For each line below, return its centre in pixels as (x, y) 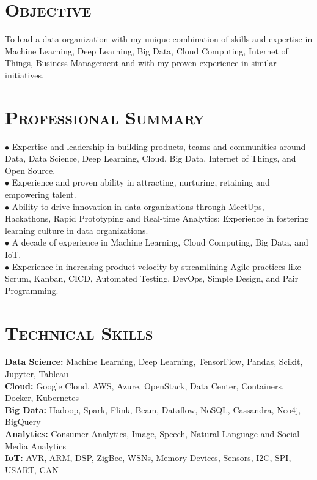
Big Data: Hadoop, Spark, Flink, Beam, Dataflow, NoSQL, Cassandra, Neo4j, (153, 409)
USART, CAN (32, 469)
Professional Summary (105, 117)
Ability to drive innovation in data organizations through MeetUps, (138, 206)
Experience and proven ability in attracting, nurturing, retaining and (141, 182)
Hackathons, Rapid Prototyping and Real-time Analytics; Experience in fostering (157, 218)
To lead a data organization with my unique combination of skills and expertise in (159, 39)
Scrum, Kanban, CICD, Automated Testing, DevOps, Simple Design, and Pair (152, 278)
